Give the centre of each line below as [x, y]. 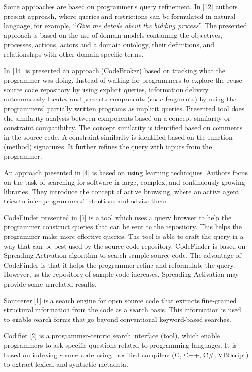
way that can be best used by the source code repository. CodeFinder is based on [125, 245]
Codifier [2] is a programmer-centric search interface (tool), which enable [112, 335]
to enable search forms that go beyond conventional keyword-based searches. [118, 319]
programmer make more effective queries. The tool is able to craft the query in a [124, 236]
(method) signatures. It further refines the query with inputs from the [108, 146]
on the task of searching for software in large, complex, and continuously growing [125, 182]
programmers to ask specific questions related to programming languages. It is [120, 345]
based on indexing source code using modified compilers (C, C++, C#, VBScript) [126, 354]
